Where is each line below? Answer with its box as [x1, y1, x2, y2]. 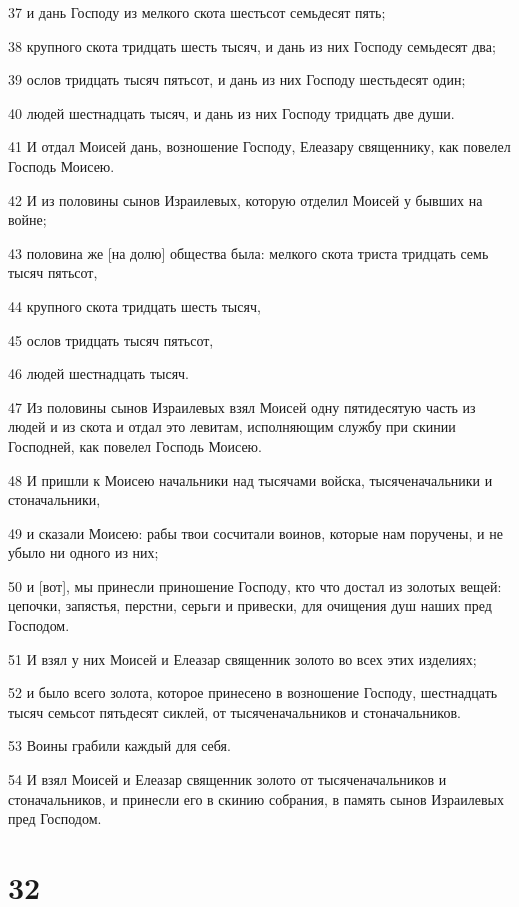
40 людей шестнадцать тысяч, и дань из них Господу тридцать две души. [8, 102, 455, 123]
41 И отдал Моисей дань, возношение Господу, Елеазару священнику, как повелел [8, 136, 511, 157]
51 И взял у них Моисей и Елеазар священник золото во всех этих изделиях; [8, 648, 477, 669]
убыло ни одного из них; [8, 542, 159, 563]
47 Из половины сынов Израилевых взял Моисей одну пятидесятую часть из [8, 396, 476, 417]
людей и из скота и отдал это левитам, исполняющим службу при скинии [8, 416, 456, 437]
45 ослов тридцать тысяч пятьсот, [8, 329, 214, 350]
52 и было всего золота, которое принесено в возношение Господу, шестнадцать [8, 682, 498, 703]
